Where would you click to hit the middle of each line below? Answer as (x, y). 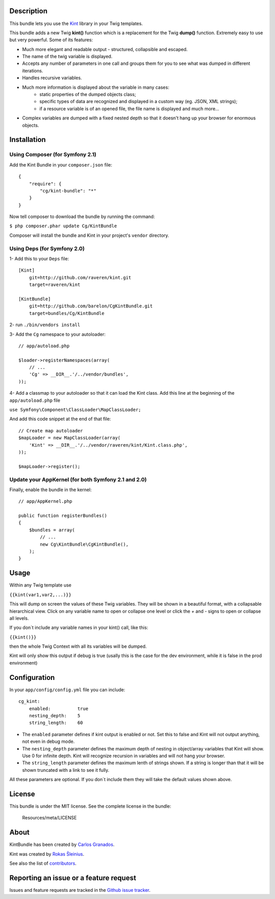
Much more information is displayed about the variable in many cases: (96, 87)
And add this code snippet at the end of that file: (60, 419)
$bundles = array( (52, 530)
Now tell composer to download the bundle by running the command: (82, 216)
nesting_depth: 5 (54, 715)
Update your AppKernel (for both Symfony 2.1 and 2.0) (78, 479)
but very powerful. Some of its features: (51, 40)
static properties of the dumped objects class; (88, 94)
